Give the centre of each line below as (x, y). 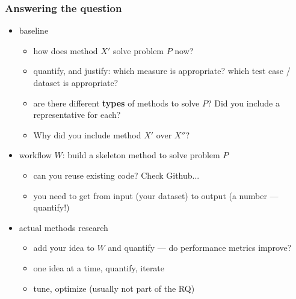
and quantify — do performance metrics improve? (200, 248)
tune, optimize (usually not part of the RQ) (114, 288)
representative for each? (77, 115)
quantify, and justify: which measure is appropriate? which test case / (162, 71)
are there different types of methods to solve (116, 103)
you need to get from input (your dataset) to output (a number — (156, 195)
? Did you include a (243, 103)
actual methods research (63, 227)
